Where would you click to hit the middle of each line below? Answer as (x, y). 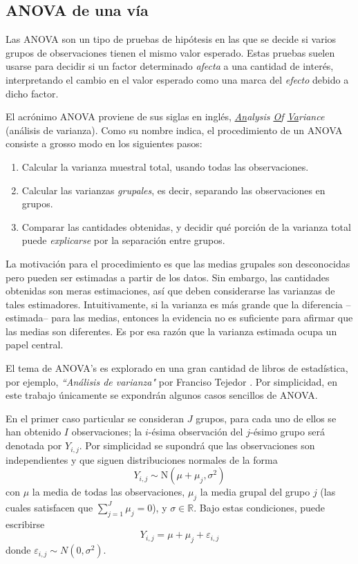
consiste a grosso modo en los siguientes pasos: (104, 143)
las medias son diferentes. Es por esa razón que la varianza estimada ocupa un (171, 331)
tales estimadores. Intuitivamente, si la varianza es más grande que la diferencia (174, 304)
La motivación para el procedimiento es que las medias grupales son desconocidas (178, 263)
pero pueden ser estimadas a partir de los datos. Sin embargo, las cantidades (168, 277)
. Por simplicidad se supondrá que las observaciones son (197, 445)
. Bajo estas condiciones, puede (260, 507)
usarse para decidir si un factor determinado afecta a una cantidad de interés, (170, 66)
